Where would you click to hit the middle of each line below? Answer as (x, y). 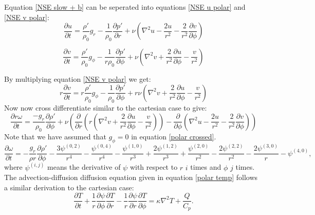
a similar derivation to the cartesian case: (69, 187)
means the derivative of (84, 167)
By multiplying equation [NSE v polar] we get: (78, 78)
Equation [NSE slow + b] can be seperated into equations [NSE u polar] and (125, 7)
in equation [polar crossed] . (174, 136)
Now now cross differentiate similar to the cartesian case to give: (106, 107)
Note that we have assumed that (55, 136)
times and (206, 167)
